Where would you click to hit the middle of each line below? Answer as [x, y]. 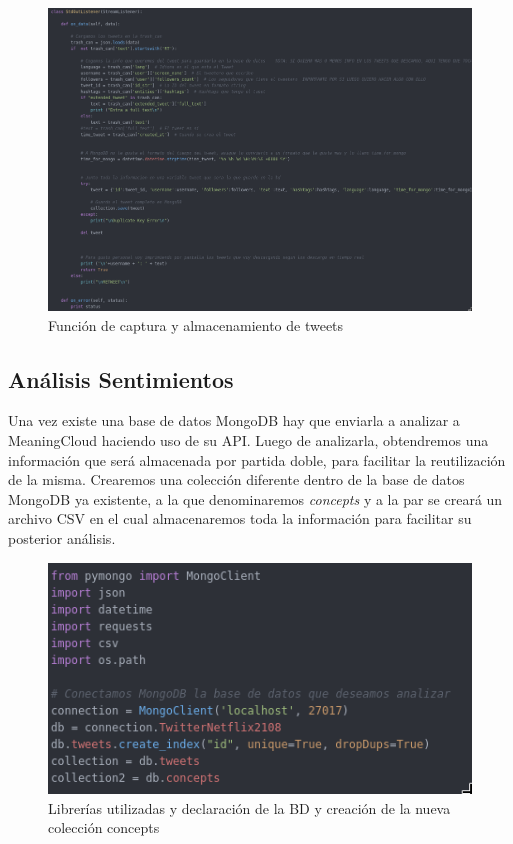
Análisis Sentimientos [121, 378]
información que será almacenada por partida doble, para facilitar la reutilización [257, 459]
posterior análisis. [62, 537]
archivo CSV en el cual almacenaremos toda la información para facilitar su [240, 518]
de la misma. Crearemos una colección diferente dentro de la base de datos [236, 479]
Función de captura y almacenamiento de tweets [196, 324]
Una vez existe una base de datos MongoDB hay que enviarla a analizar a [234, 420]
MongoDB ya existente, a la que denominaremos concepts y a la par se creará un [255, 498]
